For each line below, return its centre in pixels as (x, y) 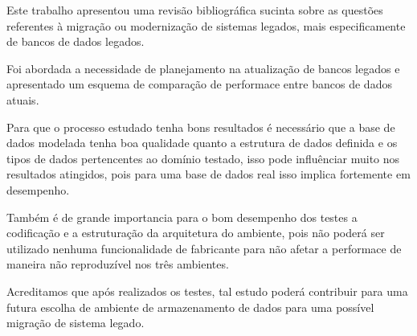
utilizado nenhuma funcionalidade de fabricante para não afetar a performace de (204, 248)
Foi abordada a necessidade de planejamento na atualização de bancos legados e (203, 68)
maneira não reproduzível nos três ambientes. (118, 264)
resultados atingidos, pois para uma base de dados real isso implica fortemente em (208, 174)
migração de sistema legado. (76, 323)
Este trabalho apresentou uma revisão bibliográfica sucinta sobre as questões (195, 10)
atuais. (23, 99)
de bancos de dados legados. (76, 41)
